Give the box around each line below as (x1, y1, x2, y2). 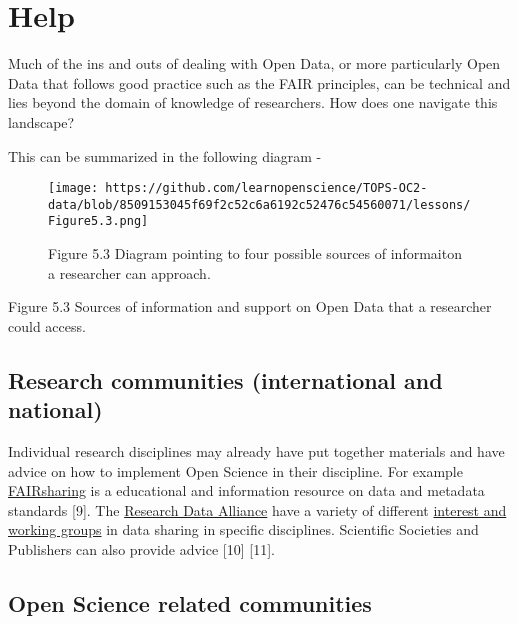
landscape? (8, 111, 75, 132)
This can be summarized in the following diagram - (8, 145, 322, 166)
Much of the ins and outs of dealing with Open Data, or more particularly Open (8, 53, 501, 74)
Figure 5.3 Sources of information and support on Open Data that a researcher (8, 296, 492, 317)
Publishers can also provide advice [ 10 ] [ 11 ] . (8, 539, 275, 559)
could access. (8, 315, 86, 336)
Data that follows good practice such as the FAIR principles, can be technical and (8, 72, 511, 93)
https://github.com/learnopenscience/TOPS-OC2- (105, 181, 428, 196)
